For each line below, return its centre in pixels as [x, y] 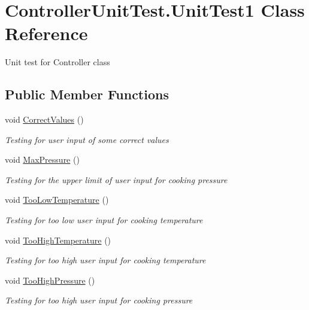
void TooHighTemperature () [58, 240]
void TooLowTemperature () [57, 200]
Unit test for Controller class [57, 62]
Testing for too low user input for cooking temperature [104, 220]
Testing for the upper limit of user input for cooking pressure [116, 179]
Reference [46, 33]
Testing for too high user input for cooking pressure [99, 300]
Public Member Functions [87, 94]
